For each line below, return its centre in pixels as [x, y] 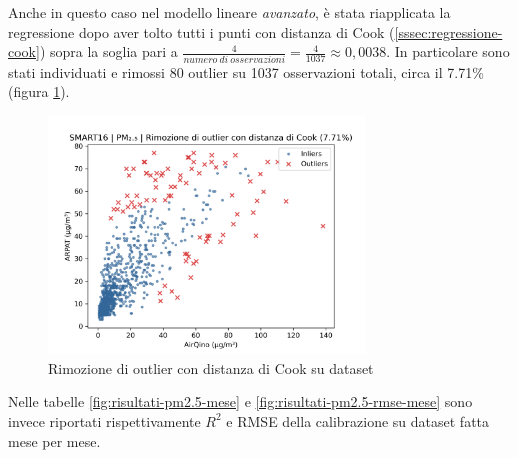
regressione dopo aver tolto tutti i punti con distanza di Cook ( [201, 31]
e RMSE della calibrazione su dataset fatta [358, 420]
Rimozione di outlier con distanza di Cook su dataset [211, 367]
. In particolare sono [448, 51]
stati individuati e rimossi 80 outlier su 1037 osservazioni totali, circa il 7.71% [246, 71]
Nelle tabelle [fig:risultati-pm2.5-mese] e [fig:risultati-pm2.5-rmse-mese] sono [240, 401]
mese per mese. [54, 440]
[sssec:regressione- [448, 31]
